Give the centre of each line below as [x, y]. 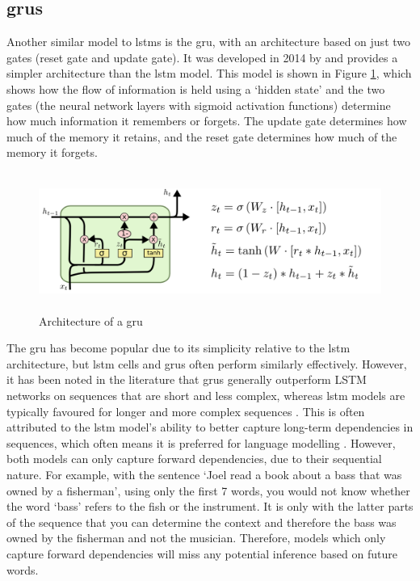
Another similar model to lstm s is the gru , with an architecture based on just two [209, 42]
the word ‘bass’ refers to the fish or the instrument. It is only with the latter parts [210, 506]
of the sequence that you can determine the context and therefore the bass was [202, 522]
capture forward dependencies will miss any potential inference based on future [202, 553]
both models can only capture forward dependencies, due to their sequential [194, 459]
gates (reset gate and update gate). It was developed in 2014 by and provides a [202, 57]
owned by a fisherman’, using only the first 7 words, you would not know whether [208, 490]
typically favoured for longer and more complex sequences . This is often [186, 411]
